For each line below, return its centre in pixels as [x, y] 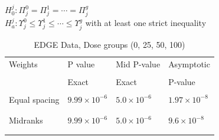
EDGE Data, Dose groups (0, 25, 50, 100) [109, 44]
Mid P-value [138, 64]
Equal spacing [34, 99]
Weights [23, 64]
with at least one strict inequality [146, 23]
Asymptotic [189, 64]
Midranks [26, 120]
